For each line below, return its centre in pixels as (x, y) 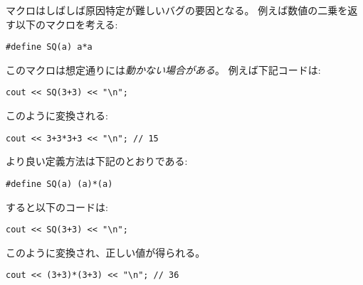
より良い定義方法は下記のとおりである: (97, 161)
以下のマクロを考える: (67, 24)
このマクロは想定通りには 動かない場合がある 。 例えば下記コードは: (163, 69)
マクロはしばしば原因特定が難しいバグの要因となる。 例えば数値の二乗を (177, 10)
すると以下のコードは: (57, 206)
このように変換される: (57, 115)
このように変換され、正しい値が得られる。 (106, 252)
